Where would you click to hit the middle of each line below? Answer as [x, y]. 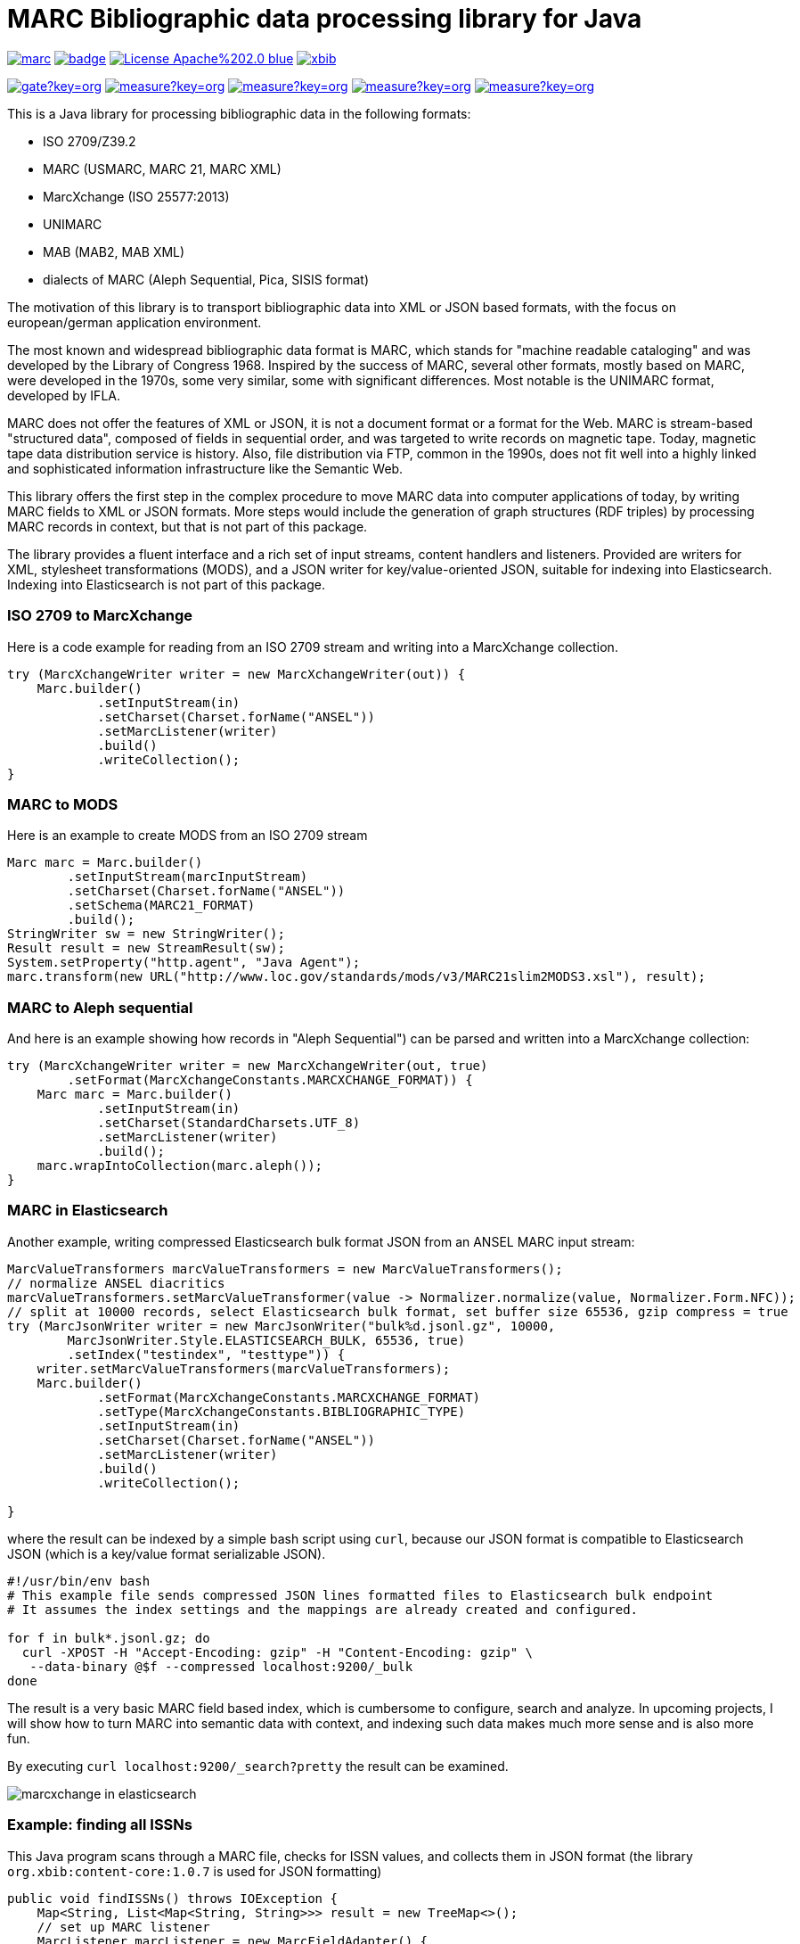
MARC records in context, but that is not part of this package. [188, 526]
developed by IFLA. [64, 395]
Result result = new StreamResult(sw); [146, 948]
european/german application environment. [135, 322]
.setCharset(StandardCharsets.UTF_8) [229, 1123]
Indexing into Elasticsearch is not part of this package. [167, 584]
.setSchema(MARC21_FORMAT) [161, 906]
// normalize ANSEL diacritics [116, 1283]
